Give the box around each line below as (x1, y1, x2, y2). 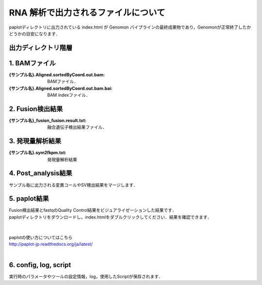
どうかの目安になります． (9, 31, 60, 36)
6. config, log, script (9, 261, 71, 269)
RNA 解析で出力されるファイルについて (9, 7, 165, 18)
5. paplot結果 (9, 194, 49, 203)
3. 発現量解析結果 (9, 137, 62, 145)
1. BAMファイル (9, 59, 56, 67)
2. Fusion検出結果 (9, 105, 63, 113)
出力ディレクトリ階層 (9, 44, 73, 52)
